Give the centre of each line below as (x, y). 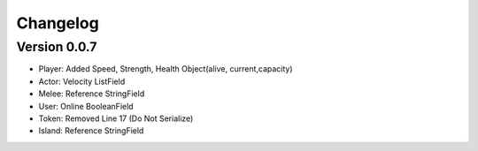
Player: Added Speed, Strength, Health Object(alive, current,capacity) (166, 69)
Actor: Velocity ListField (82, 81)
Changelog (58, 23)
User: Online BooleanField (86, 106)
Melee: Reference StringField (92, 94)
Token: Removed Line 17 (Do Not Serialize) (116, 118)
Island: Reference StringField (91, 131)
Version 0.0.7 (57, 47)
